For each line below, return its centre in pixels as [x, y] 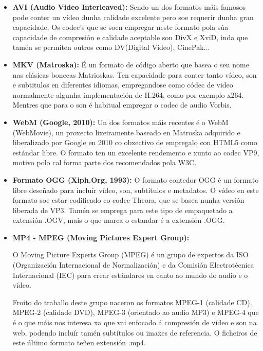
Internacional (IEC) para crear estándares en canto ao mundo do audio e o [130, 275]
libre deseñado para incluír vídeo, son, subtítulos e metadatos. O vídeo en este [136, 190]
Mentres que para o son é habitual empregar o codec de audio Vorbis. [122, 105]
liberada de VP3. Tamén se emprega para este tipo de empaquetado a [123, 210]
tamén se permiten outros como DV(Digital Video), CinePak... [111, 47]
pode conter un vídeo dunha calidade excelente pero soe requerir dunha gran [133, 17]
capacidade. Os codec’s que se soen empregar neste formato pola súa [120, 27]
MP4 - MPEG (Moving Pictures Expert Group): [101, 237]
